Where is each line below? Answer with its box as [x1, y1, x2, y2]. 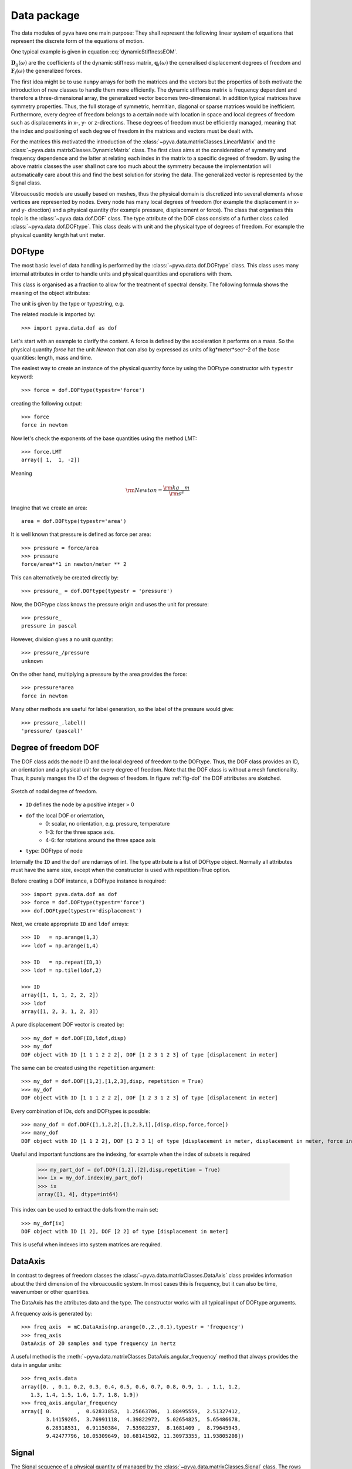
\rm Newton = [125, 487, 163, 494]
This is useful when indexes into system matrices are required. [11, 1241, 163, 1248]
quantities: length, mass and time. [11, 354, 93, 361]
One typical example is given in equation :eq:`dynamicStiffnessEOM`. [11, 48, 178, 55]
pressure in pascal [21, 623, 77, 629]
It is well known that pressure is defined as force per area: [11, 531, 151, 538]
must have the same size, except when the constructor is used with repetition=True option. [11, 867, 231, 874]
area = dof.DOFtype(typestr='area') [21, 518, 127, 524]
